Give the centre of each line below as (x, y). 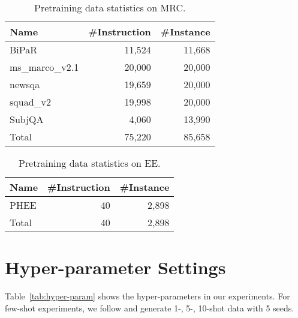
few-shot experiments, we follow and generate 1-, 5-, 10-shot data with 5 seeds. (150, 307)
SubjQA (27, 119)
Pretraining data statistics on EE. (89, 163)
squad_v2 (30, 102)
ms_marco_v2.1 (44, 67)
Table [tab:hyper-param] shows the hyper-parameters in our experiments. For (148, 296)
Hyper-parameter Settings (115, 267)
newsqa (25, 84)
